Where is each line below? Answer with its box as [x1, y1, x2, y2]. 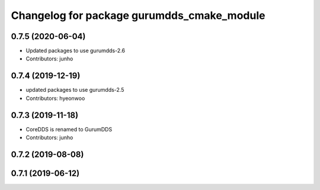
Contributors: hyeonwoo [25, 95, 85, 102]
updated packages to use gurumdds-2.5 [25, 86, 124, 94]
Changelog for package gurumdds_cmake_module [11, 9, 265, 22]
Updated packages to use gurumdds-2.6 [25, 47, 126, 54]
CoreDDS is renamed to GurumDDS [25, 125, 113, 133]
